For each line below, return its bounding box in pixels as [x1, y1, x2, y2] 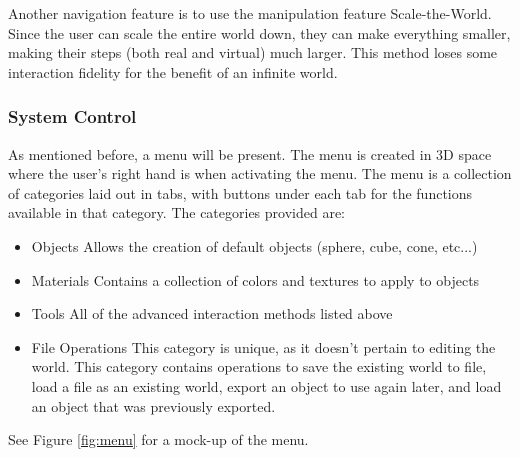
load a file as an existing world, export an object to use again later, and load [31, 375, 502, 396]
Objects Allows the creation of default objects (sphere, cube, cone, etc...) [31, 235, 478, 256]
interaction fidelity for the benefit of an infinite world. [8, 61, 338, 82]
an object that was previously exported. [31, 395, 276, 416]
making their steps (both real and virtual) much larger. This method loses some [8, 42, 498, 63]
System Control [8, 104, 137, 129]
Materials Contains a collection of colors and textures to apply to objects [31, 269, 480, 290]
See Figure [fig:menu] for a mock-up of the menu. [8, 429, 309, 450]
